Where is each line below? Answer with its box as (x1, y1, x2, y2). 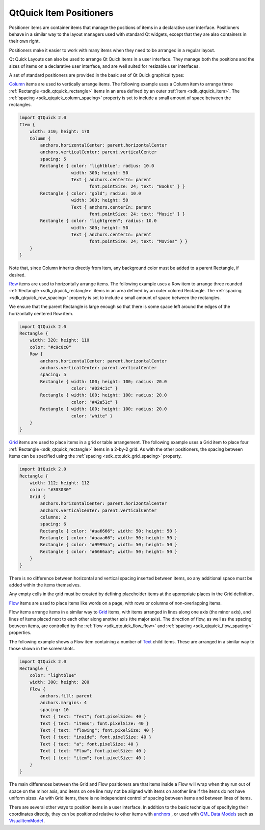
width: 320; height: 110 (29, 337, 90, 343)
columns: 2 (40, 514, 66, 520)
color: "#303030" (29, 487, 72, 493)
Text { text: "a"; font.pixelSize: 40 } (40, 741, 139, 747)
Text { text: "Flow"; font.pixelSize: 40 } (40, 748, 147, 754)
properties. (9, 630, 31, 636)
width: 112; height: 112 (29, 480, 90, 486)
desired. (9, 272, 26, 277)
